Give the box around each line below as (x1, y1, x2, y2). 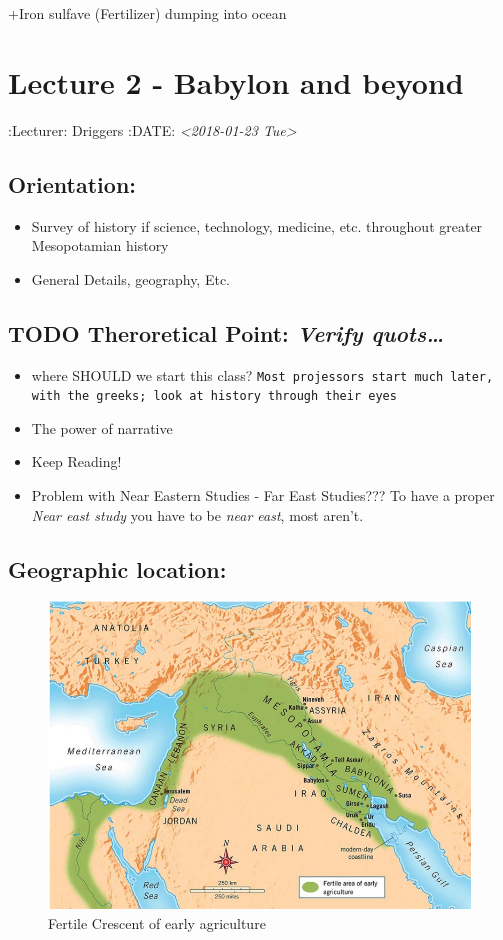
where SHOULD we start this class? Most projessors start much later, (31, 364, 494, 385)
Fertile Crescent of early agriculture (48, 912, 266, 933)
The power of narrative (31, 417, 173, 438)
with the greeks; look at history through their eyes (31, 389, 397, 404)
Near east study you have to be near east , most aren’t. (31, 504, 364, 525)
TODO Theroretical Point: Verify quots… (8, 317, 444, 348)
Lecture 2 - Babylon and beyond (8, 61, 464, 102)
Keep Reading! (31, 451, 122, 472)
